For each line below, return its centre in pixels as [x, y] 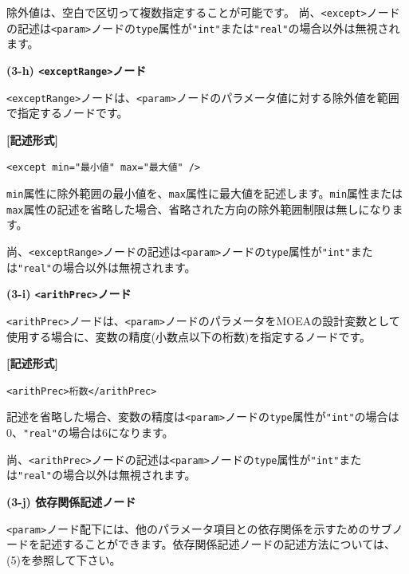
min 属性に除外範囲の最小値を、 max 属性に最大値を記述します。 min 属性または [205, 193]
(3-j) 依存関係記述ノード [71, 502]
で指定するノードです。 [67, 113]
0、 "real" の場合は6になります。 [90, 432]
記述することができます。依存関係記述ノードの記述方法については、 [217, 544]
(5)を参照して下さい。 [64, 559]
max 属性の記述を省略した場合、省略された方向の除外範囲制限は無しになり [199, 208]
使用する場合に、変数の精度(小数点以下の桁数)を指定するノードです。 [189, 336]
